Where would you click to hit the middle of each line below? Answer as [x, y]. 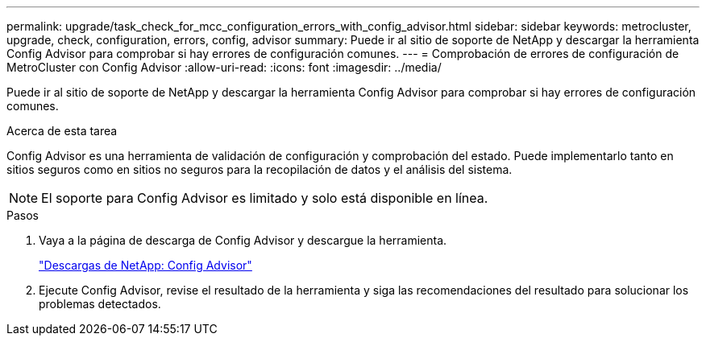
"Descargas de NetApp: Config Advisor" [145, 265]
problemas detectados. [100, 304]
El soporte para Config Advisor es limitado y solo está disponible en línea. [265, 198]
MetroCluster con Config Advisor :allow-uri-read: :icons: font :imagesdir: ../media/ [224, 67]
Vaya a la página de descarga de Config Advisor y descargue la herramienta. [243, 240]
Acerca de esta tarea [62, 131]
